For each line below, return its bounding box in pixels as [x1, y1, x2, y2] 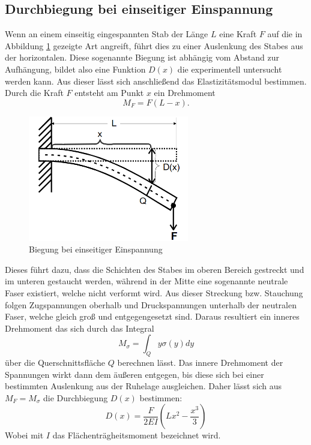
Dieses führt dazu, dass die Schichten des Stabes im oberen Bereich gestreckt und [5, 263, 304, 275]
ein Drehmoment [154, 86, 216, 99]
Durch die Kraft [5, 86, 64, 99]
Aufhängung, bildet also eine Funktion [5, 62, 146, 75]
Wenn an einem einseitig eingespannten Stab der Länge [5, 28, 208, 40]
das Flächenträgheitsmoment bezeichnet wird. [52, 429, 221, 441]
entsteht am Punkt [74, 86, 144, 99]
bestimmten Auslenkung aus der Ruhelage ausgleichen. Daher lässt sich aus [5, 380, 282, 392]
